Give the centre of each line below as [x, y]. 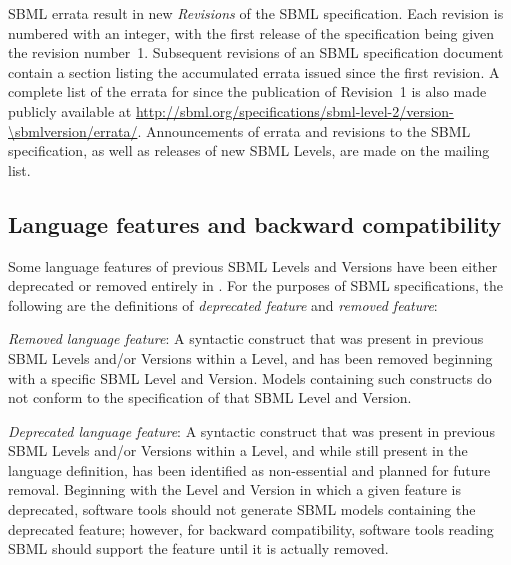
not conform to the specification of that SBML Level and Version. [210, 397]
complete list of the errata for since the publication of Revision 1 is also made [247, 91]
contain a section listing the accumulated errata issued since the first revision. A [254, 71]
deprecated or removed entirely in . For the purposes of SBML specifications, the [256, 285]
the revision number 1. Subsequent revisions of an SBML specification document [256, 52]
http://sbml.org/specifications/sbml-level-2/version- [294, 110]
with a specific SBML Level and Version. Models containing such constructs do [250, 377]
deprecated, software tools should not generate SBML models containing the [242, 509]
